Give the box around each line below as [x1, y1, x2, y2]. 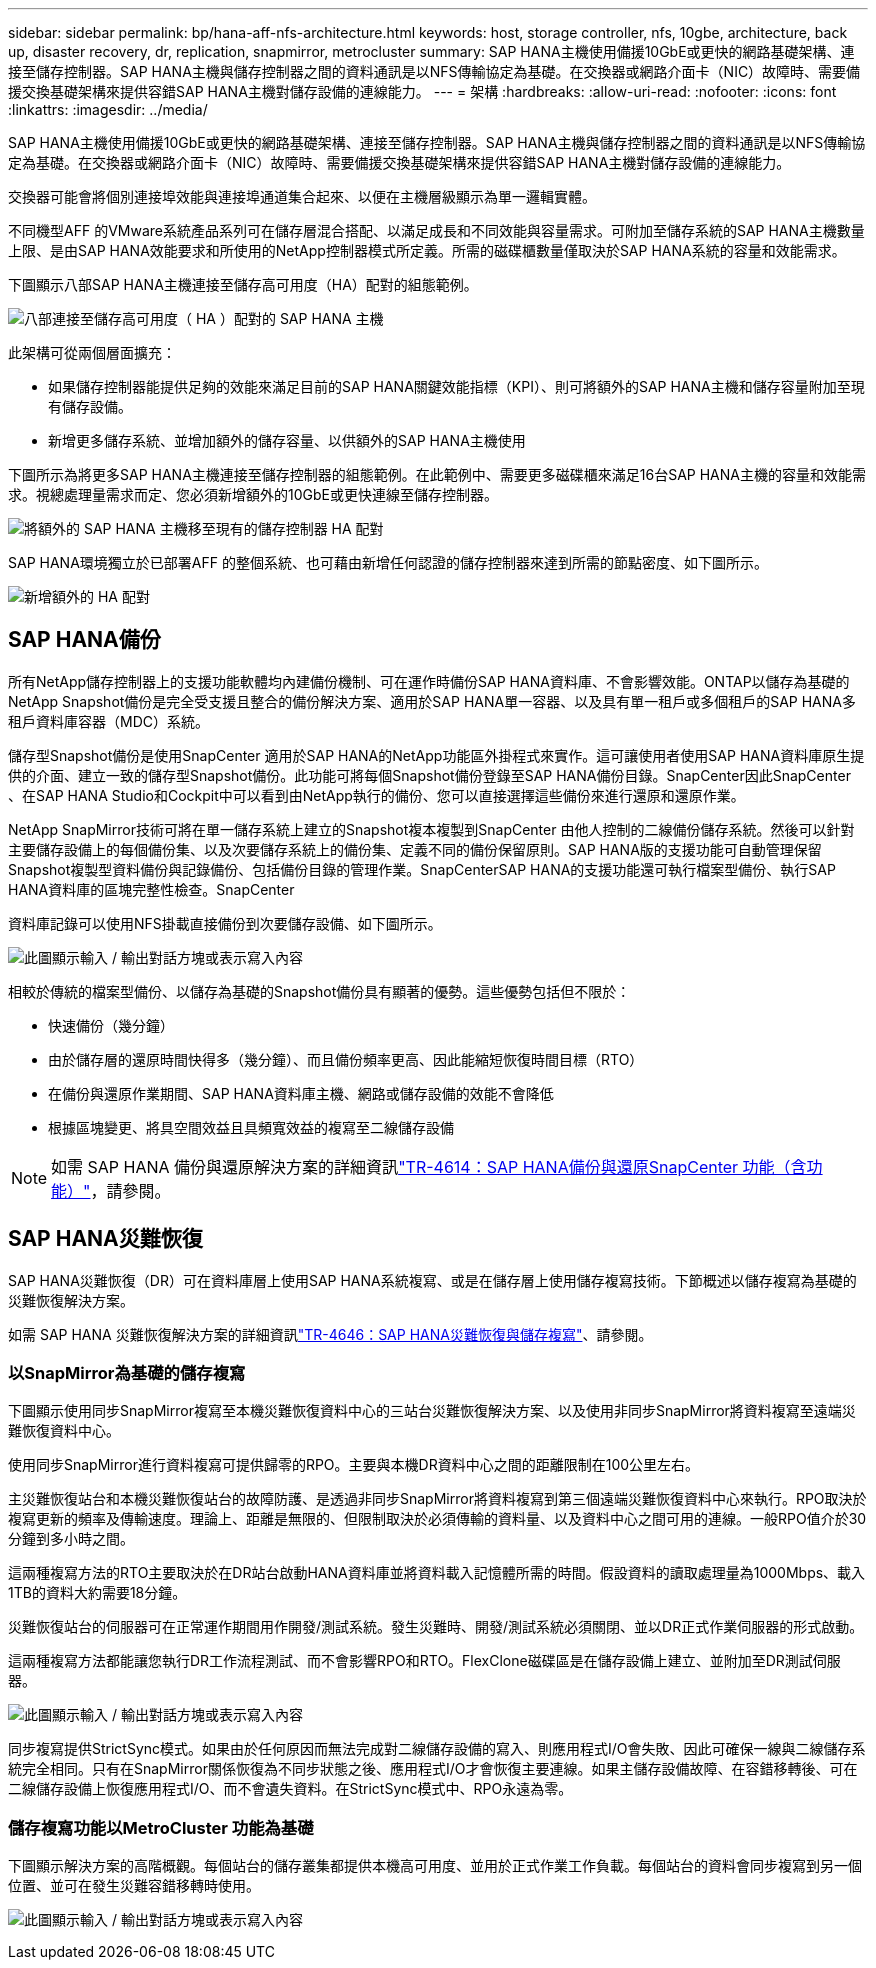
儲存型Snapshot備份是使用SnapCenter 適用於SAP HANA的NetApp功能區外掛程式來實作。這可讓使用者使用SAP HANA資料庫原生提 [8, 746, 865, 764]
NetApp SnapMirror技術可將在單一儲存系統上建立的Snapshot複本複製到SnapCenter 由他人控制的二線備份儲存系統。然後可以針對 [8, 820, 855, 838]
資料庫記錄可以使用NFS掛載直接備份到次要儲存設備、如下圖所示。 [8, 914, 442, 932]
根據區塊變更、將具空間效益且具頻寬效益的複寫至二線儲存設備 [48, 1118, 454, 1136]
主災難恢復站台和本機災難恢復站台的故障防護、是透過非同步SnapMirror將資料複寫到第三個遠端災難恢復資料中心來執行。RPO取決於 [8, 1490, 867, 1508]
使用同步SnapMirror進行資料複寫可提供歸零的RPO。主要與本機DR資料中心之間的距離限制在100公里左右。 [8, 1456, 700, 1474]
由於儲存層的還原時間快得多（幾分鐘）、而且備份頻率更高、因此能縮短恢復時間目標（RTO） [48, 1050, 644, 1068]
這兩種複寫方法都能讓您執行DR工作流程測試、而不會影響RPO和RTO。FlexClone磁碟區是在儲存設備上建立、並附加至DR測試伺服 [8, 1652, 841, 1670]
